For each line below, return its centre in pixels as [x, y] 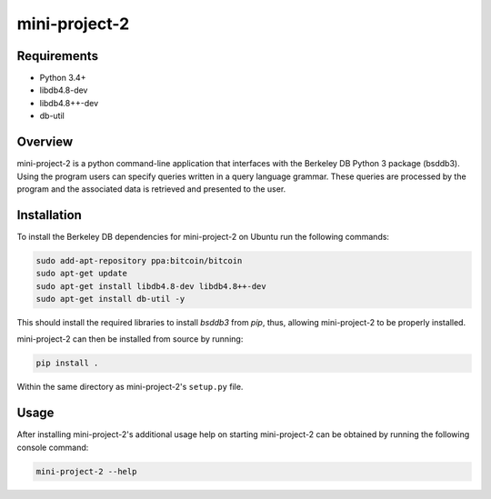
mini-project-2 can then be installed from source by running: [130, 339]
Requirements [58, 56]
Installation [49, 215]
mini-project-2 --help [86, 471]
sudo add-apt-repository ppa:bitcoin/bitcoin [139, 260]
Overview [45, 142]
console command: [53, 447]
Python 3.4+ [63, 78]
